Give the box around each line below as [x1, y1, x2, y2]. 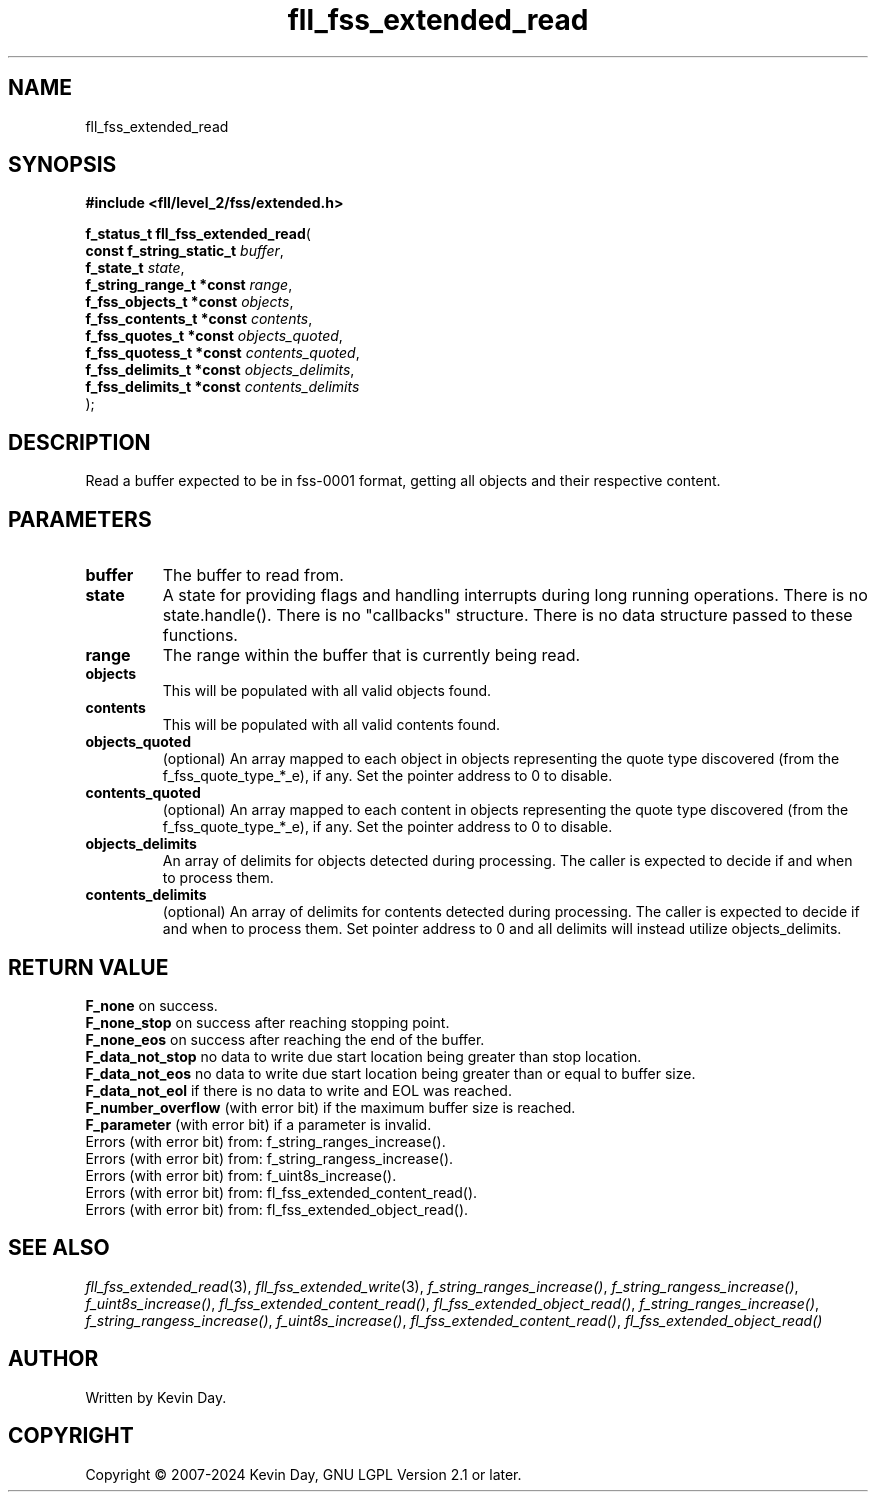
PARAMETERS [8, 506, 152, 532]
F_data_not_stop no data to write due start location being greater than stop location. [85, 1047, 642, 1065]
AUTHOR [8, 1346, 99, 1372]
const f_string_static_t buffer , [85, 242, 284, 260]
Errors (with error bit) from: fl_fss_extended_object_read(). [85, 1200, 469, 1218]
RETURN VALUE [8, 954, 169, 980]
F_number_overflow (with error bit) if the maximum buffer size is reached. [85, 1098, 576, 1116]
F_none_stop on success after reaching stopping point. [85, 1013, 450, 1031]
